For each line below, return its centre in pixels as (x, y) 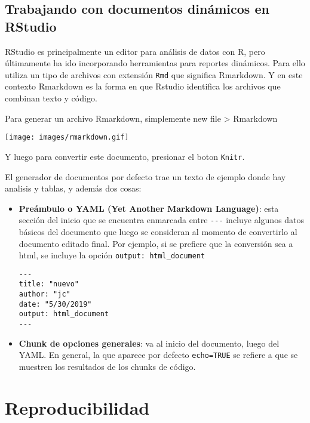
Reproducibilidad (77, 407)
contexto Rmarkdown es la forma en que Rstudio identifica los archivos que (143, 86)
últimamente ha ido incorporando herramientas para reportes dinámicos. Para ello (155, 63)
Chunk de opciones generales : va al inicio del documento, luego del (149, 343)
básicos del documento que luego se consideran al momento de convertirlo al (158, 231)
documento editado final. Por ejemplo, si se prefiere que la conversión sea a (156, 243)
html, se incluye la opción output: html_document (112, 255)
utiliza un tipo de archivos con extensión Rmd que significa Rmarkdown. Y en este (154, 74)
